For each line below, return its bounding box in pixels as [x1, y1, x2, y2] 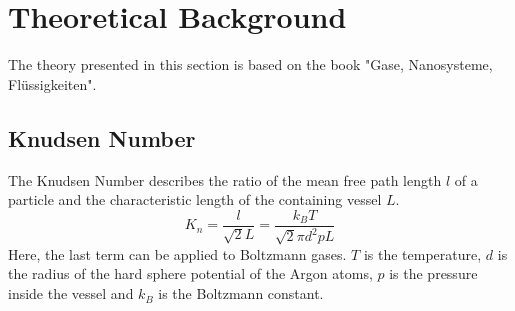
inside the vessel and [8, 283, 134, 304]
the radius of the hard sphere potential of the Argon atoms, [8, 263, 373, 284]
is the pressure [389, 263, 478, 284]
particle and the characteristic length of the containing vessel [8, 189, 382, 210]
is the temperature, [363, 243, 482, 264]
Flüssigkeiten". [8, 73, 97, 94]
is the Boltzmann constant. [158, 283, 324, 304]
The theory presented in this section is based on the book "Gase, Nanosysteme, [8, 54, 493, 75]
